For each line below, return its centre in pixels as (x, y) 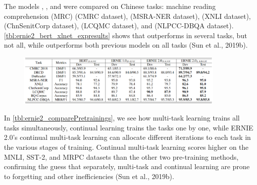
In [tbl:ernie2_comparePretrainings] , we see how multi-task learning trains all (122, 118)
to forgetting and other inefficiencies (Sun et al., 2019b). (89, 176)
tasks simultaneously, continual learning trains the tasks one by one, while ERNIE (129, 127)
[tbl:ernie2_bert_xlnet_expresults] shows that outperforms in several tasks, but (126, 35)
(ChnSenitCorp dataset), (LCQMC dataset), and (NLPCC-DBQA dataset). (119, 26)
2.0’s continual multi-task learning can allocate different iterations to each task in (128, 137)
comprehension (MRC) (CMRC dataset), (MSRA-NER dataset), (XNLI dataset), (128, 16)
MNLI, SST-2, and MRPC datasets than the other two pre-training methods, (121, 156)
